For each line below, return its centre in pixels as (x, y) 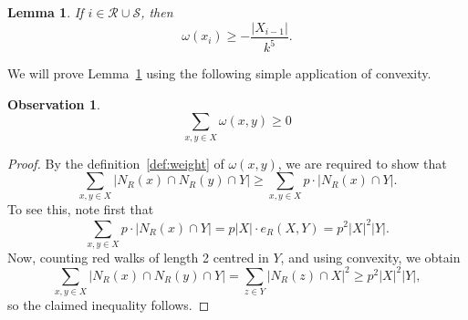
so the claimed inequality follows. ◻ (109, 305)
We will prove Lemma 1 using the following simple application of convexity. (219, 73)
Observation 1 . (54, 103)
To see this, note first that (81, 209)
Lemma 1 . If (46, 12)
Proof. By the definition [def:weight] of (116, 163)
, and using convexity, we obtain (370, 257)
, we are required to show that (362, 163)
